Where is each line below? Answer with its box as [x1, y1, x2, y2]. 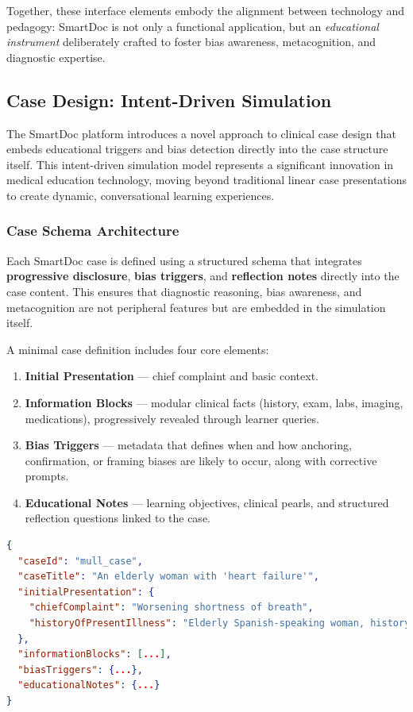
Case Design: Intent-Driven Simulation [6, 87, 332, 112]
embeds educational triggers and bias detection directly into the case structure [6, 140, 388, 157]
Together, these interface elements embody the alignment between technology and [6, 2, 405, 18]
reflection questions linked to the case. [25, 510, 210, 526]
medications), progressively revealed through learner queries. [25, 410, 319, 426]
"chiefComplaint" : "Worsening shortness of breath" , [29, 602, 314, 614]
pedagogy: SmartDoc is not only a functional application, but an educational [6, 17, 379, 34]
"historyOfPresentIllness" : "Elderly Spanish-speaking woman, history [29, 618, 411, 629]
